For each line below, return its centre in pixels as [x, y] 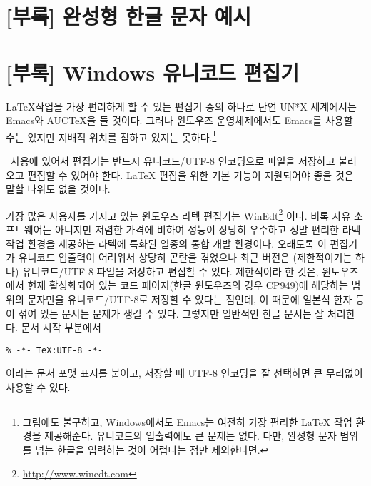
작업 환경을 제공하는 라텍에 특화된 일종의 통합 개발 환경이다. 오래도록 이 [166, 243]
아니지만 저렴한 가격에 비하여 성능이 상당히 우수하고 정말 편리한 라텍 [208, 229]
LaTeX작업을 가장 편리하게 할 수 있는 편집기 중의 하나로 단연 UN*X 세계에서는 [181, 106]
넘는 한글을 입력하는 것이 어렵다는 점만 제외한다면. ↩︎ [152, 449]
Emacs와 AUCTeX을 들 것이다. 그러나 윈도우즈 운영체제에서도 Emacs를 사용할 [179, 120]
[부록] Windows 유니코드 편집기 [153, 72]
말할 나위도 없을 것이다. [58, 189]
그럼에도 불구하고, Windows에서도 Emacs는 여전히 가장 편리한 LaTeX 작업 [187, 421]
